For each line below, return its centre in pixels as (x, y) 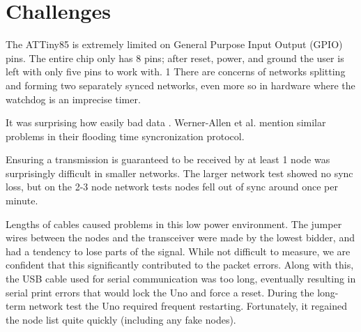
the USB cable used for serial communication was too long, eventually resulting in (181, 279)
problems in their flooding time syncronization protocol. (125, 136)
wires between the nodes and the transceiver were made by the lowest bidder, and (180, 237)
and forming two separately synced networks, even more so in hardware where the (180, 85)
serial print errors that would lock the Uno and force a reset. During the (160, 292)
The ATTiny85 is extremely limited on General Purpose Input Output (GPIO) (174, 44)
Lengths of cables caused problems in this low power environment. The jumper (174, 224)
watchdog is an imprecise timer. (73, 99)
